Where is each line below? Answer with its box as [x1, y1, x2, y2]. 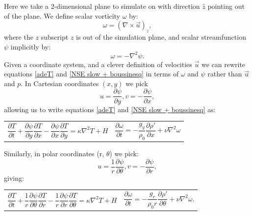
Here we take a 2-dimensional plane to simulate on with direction [4, 1, 200, 11]
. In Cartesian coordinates [21, 78, 99, 88]
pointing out [207, 1, 245, 11]
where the [4, 31, 33, 42]
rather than [207, 69, 242, 79]
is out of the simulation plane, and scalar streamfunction [76, 31, 246, 42]
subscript [41, 31, 69, 42]
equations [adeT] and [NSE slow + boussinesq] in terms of [4, 69, 179, 79]
